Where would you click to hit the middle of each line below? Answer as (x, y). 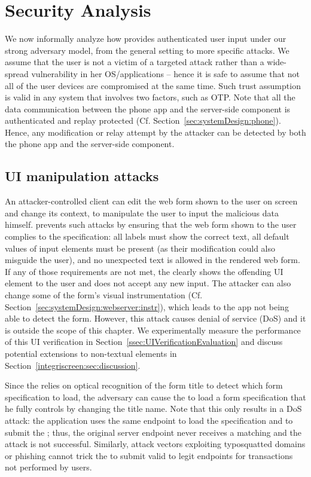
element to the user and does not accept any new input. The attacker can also (148, 283)
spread (17, 73)
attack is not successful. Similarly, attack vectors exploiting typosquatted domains (155, 444)
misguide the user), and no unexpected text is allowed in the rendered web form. (153, 260)
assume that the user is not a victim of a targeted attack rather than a (135, 62)
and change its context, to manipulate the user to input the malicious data (142, 212)
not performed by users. (48, 467)
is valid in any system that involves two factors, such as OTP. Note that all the (150, 97)
